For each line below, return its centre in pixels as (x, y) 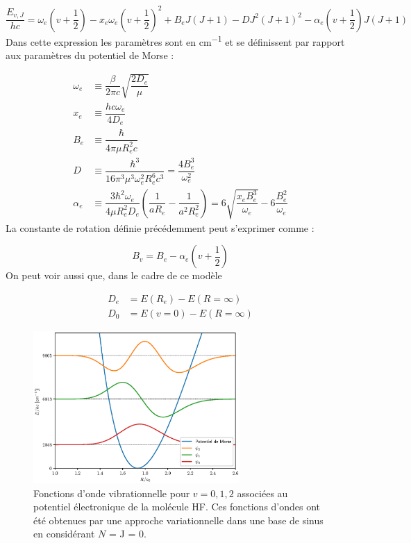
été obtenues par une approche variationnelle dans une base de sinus (178, 520)
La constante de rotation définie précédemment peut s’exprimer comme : (160, 227)
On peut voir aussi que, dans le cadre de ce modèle (114, 275)
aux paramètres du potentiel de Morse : (90, 55)
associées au (262, 493)
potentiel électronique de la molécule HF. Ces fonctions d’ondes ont (177, 507)
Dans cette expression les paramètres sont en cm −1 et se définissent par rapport (175, 40)
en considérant (64, 534)
